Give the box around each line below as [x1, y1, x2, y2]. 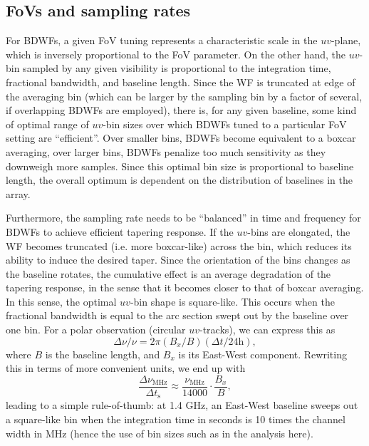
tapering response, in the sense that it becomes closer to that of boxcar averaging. [6, 280, 364, 295]
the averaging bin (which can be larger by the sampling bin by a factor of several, [6, 88, 363, 103]
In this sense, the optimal [6, 294, 117, 308]
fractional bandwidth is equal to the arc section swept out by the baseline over [6, 308, 349, 323]
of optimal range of [6, 116, 89, 131]
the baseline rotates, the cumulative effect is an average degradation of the [6, 266, 331, 281]
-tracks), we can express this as [199, 322, 336, 337]
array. [6, 186, 31, 201]
